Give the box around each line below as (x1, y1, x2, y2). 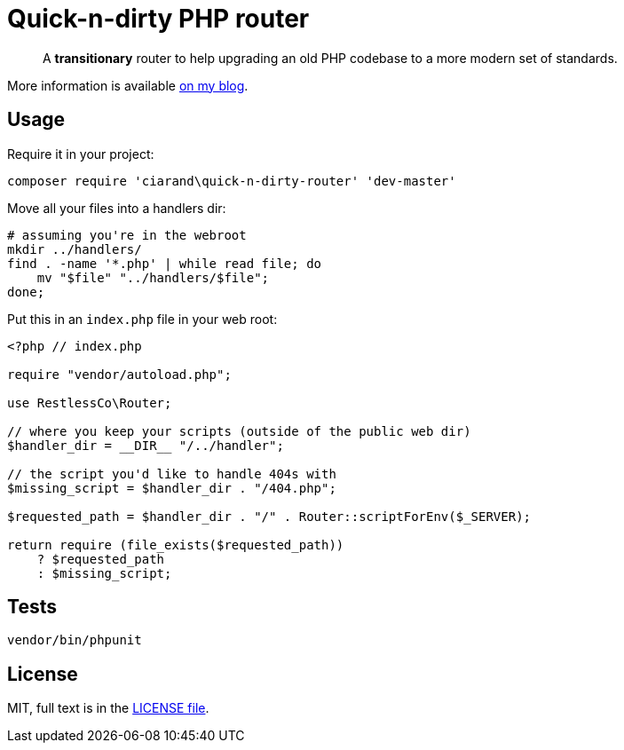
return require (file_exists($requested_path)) (7, 537, 344, 552)
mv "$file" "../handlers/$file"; (36, 270, 270, 285)
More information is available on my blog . (7, 77, 249, 93)
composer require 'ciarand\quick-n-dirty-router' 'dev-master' (7, 173, 456, 188)
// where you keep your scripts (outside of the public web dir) (7, 423, 471, 438)
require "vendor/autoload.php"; (7, 367, 232, 382)
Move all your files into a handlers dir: (7, 200, 226, 216)
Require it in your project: (7, 146, 154, 162)
